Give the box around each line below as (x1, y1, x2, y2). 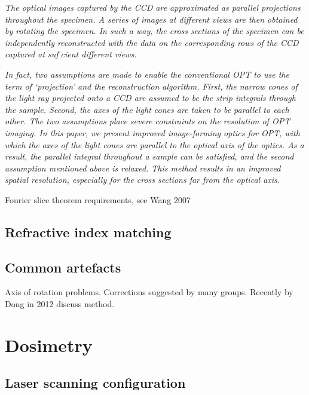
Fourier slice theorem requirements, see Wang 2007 (5, 193, 191, 206)
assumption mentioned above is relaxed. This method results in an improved (5, 161, 281, 174)
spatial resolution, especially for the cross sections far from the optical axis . (5, 173, 280, 186)
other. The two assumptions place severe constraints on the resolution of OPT (5, 115, 290, 127)
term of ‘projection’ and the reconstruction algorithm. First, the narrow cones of (5, 79, 298, 92)
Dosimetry (5, 332, 93, 357)
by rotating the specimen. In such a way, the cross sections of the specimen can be (5, 25, 304, 37)
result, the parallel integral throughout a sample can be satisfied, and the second (5, 150, 294, 163)
